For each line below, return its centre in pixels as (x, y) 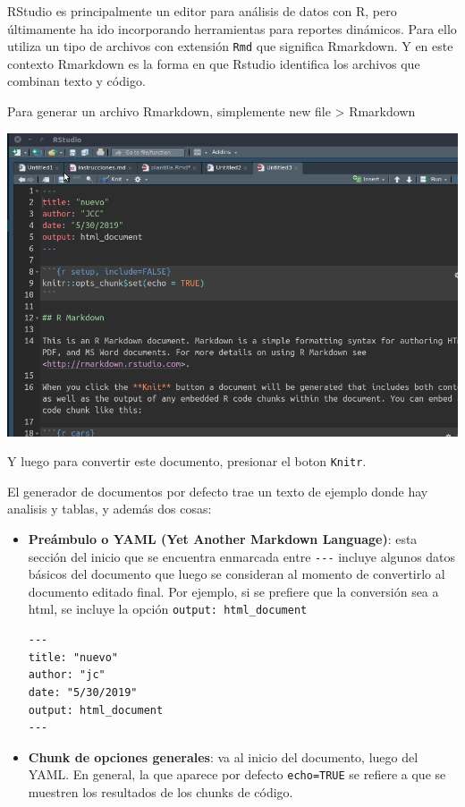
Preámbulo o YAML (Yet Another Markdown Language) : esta (223, 539)
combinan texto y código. (76, 81)
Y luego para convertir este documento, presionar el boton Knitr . (187, 461)
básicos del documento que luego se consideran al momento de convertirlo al (237, 574)
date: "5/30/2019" (83, 692)
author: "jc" (67, 675)
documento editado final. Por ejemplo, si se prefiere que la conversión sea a (233, 591)
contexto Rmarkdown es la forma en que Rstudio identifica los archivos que (214, 63)
